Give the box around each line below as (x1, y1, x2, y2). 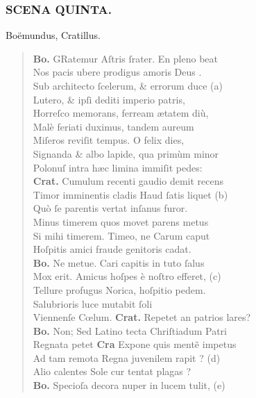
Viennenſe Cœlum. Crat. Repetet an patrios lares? (33, 310, 251, 324)
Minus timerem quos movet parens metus (33, 214, 209, 229)
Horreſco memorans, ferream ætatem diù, (33, 106, 209, 120)
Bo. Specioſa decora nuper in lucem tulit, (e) (33, 378, 225, 392)
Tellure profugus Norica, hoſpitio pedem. (33, 282, 206, 297)
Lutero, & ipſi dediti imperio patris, (33, 92, 185, 106)
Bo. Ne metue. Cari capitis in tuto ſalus (33, 255, 205, 270)
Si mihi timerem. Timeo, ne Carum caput (33, 228, 210, 242)
